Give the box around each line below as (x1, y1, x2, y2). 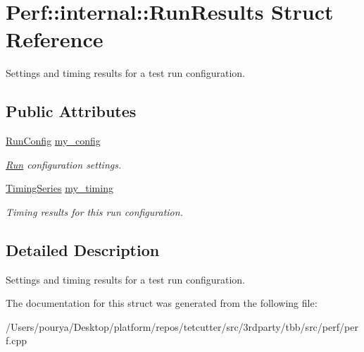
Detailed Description (6, 238, 160, 260)
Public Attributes (6, 100, 137, 122)
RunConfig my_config (6, 133, 101, 148)
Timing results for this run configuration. (6, 204, 183, 219)
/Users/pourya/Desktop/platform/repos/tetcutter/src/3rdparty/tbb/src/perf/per (6, 319, 358, 334)
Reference (6, 25, 103, 54)
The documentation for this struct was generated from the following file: (6, 296, 318, 310)
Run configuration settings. (6, 157, 122, 171)
